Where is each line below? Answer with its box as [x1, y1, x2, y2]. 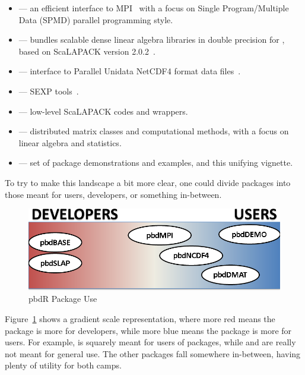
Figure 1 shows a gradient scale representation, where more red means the [5, 313, 275, 324]
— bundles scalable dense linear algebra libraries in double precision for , [18, 33, 285, 46]
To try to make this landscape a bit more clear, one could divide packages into [5, 176, 291, 188]
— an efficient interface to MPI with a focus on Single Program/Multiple [18, 2, 289, 14]
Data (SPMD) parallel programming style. [18, 13, 173, 26]
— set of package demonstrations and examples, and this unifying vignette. [18, 156, 293, 169]
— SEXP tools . [18, 84, 79, 97]
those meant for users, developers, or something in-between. [5, 188, 222, 200]
